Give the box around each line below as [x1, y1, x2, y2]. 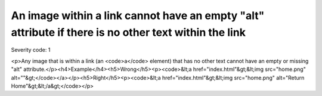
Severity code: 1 [11, 47, 51, 54]
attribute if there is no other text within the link [11, 26, 246, 39]
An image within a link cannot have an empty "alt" [11, 9, 265, 22]
